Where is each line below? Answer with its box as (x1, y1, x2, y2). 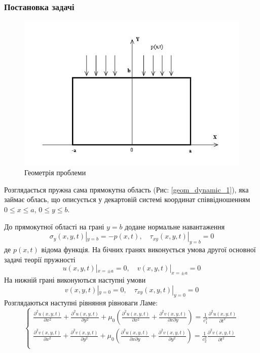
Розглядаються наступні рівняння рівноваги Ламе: (4, 297, 158, 308)
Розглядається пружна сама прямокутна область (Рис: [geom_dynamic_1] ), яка (4, 184, 249, 194)
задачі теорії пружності (4, 254, 76, 264)
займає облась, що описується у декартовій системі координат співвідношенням (4, 194, 250, 205)
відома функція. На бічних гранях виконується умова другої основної (41, 244, 256, 254)
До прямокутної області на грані (4, 221, 104, 231)
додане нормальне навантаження (125, 221, 225, 231)
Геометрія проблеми (24, 167, 86, 178)
